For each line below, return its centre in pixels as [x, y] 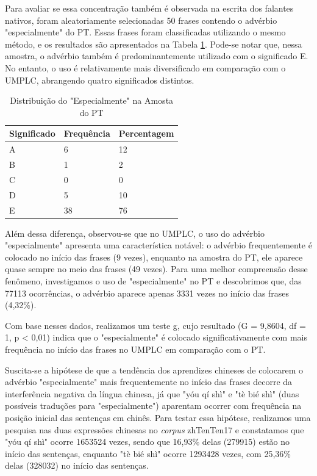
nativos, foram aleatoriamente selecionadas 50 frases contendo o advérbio [141, 20]
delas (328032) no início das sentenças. [77, 465]
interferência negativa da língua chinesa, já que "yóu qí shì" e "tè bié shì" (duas [152, 393]
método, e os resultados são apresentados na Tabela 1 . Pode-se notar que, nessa [154, 44]
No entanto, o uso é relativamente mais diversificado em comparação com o [145, 67]
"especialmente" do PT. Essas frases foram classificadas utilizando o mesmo [145, 32]
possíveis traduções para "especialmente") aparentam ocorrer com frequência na [153, 406]
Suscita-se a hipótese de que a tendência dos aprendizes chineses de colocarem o [154, 370]
